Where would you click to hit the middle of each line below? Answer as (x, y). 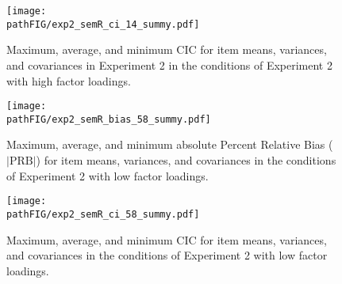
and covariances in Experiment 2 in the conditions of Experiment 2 (169, 64)
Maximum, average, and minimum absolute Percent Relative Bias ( (170, 144)
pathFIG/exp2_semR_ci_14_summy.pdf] (103, 24)
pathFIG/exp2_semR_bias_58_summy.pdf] (109, 119)
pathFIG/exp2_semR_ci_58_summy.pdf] (103, 214)
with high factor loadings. (69, 80)
